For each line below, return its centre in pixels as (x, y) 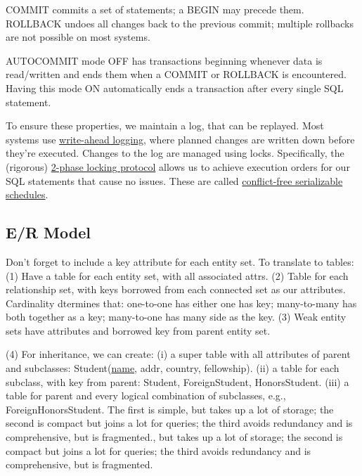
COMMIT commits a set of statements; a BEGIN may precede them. (155, 9)
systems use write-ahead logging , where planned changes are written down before (180, 139)
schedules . (27, 194)
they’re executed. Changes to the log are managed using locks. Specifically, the (175, 153)
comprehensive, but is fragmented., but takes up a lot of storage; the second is (174, 437)
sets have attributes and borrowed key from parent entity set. (138, 330)
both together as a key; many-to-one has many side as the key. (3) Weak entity (176, 317)
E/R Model (48, 232)
